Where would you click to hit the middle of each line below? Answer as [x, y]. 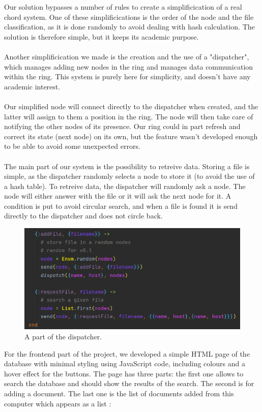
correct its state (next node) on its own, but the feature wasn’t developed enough [131, 136]
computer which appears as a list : [58, 403]
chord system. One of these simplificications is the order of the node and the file [129, 17]
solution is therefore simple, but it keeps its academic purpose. [101, 36]
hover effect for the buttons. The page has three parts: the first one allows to [124, 373]
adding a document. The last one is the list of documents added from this [119, 393]
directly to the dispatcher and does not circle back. [83, 216]
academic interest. [32, 86]
